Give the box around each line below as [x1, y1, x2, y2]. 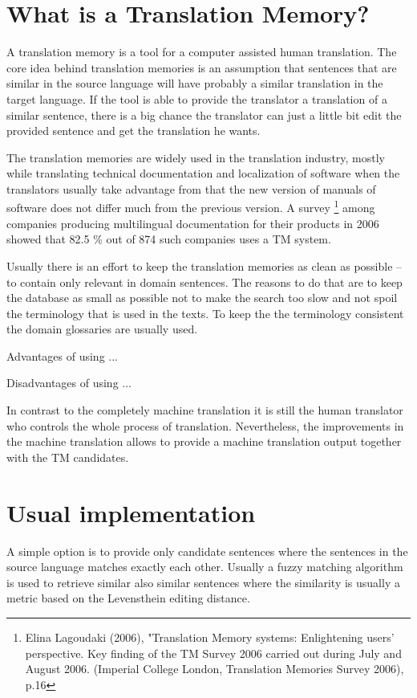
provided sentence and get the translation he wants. [6, 122, 261, 139]
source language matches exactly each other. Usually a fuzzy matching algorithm [6, 558, 403, 575]
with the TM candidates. [6, 448, 129, 465]
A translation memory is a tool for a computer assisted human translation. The [6, 43, 397, 60]
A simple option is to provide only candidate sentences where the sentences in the [6, 542, 408, 559]
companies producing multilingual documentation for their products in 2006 [6, 214, 379, 231]
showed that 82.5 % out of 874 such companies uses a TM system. [6, 231, 331, 247]
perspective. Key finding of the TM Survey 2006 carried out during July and [25, 644, 402, 661]
